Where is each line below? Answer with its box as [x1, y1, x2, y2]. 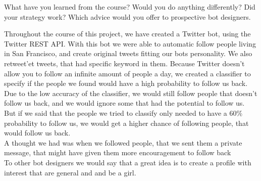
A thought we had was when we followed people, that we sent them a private [4, 137, 242, 148]
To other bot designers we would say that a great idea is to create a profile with [4, 157, 251, 167]
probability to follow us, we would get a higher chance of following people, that [4, 117, 249, 128]
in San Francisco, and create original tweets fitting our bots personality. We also [4, 48, 252, 59]
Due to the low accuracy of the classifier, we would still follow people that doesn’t [4, 87, 257, 98]
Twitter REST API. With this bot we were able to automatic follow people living [4, 38, 256, 49]
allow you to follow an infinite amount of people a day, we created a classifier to [4, 68, 251, 78]
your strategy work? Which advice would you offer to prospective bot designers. [4, 11, 251, 22]
